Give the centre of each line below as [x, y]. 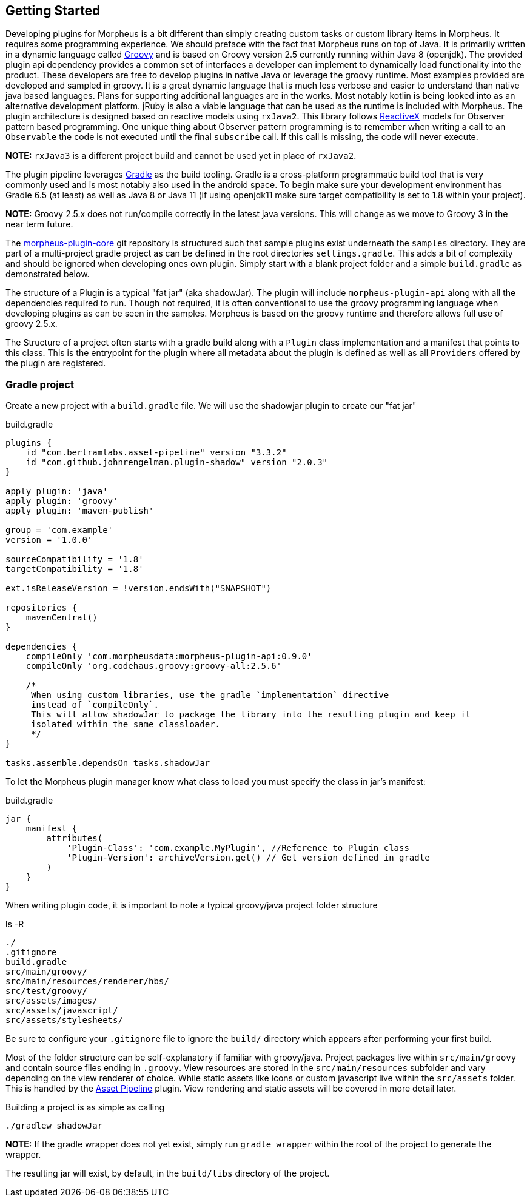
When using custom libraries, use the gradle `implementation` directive [210, 695]
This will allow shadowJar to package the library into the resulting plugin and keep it [251, 715]
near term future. [39, 224]
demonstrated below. [48, 274]
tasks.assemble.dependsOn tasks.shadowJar [108, 763]
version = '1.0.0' [49, 540]
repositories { [42, 608]
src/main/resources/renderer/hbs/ [87, 982]
